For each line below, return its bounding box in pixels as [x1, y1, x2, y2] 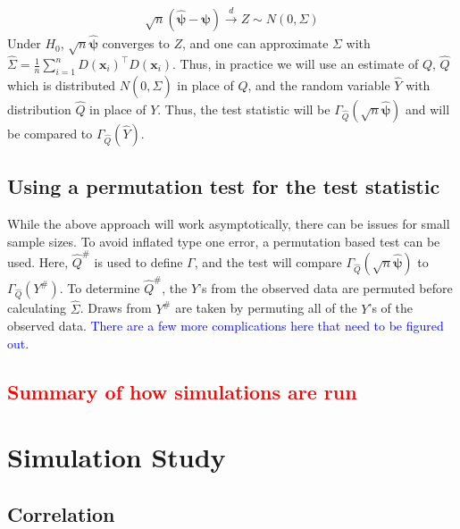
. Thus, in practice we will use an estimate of [172, 55, 419, 73]
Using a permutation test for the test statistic [7, 172, 440, 200]
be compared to [7, 123, 93, 142]
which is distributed [7, 75, 116, 94]
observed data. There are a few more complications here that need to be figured [7, 316, 444, 335]
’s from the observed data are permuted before [198, 278, 453, 297]
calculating [7, 298, 67, 317]
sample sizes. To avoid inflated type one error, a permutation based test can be [7, 231, 440, 250]
